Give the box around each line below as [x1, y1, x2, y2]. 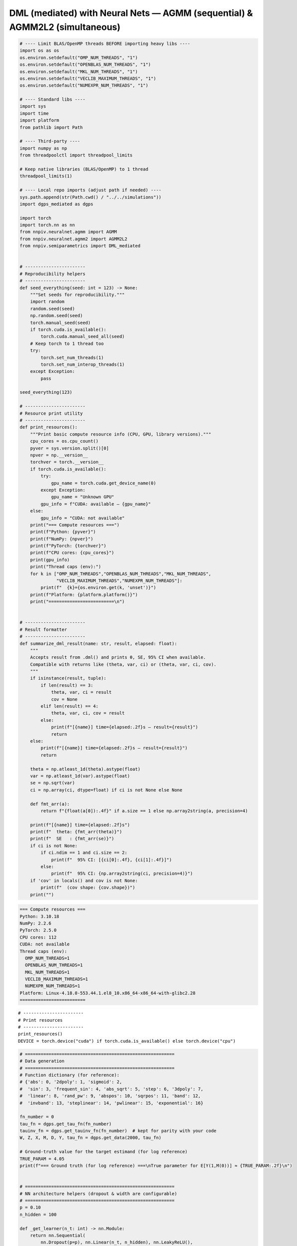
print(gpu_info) [30, 557, 70, 563]
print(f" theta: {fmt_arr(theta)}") [30, 829, 122, 835]
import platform [19, 118, 60, 123]
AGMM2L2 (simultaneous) [9, 21, 121, 32]
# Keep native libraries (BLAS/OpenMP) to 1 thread [19, 166, 149, 172]
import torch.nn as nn [19, 222, 75, 228]
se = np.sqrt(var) [30, 780, 75, 786]
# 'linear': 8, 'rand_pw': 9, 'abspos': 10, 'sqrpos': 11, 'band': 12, [19, 1093, 201, 1099]
